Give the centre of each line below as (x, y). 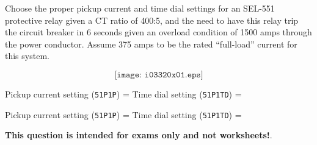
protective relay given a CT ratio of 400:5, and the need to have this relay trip (152, 20)
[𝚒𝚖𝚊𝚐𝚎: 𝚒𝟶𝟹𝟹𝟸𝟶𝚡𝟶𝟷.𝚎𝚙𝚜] (159, 75)
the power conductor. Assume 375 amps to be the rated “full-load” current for (151, 44)
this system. (27, 56)
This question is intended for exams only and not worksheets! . (139, 135)
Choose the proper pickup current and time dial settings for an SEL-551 (140, 8)
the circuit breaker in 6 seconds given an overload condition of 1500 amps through (158, 32)
